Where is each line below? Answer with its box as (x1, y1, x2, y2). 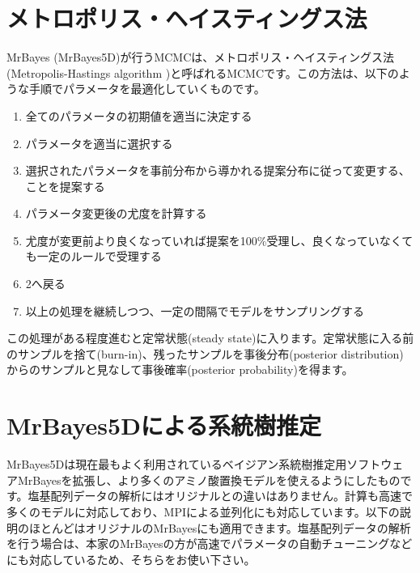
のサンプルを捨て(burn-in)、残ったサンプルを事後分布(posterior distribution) (6, 345, 404, 362)
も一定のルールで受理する (25, 248, 162, 265)
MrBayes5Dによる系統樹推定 (6, 409, 322, 442)
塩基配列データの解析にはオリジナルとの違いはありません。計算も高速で (28, 487, 414, 504)
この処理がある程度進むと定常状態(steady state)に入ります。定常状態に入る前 (6, 329, 414, 346)
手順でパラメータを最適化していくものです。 (28, 80, 265, 97)
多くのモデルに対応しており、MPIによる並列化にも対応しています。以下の (6, 503, 400, 520)
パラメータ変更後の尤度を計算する (25, 205, 207, 222)
